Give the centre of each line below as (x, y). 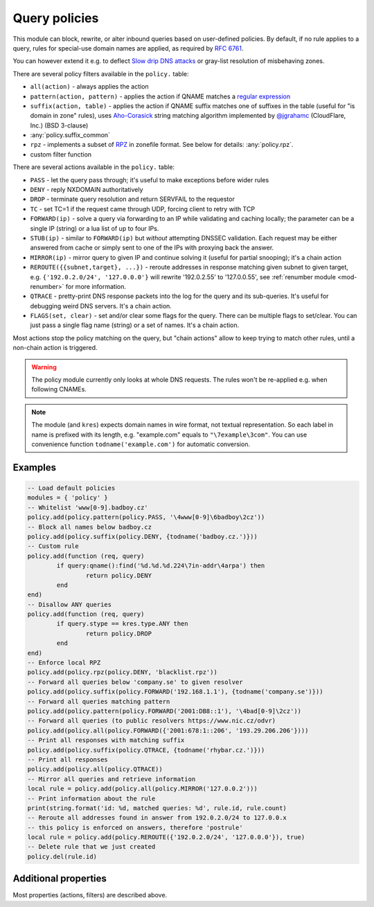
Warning (44, 367)
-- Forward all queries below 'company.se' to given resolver (135, 682)
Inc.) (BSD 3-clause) (59, 125)
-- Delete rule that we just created (91, 847)
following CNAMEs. (59, 389)
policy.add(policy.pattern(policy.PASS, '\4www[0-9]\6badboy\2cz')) (146, 517)
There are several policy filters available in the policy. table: (101, 73)
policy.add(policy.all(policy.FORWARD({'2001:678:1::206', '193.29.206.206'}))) (168, 730)
